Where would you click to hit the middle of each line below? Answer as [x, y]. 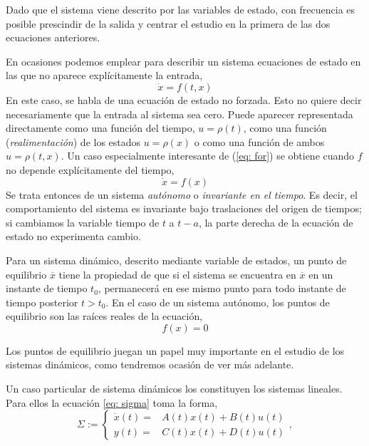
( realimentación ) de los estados [73, 141]
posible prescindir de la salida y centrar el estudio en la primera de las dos [168, 23]
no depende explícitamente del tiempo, [90, 169]
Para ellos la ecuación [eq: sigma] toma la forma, [112, 402]
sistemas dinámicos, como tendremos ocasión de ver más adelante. [150, 364]
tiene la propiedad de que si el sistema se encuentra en [177, 274]
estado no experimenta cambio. [73, 236]
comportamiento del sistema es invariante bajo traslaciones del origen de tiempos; [184, 208]
